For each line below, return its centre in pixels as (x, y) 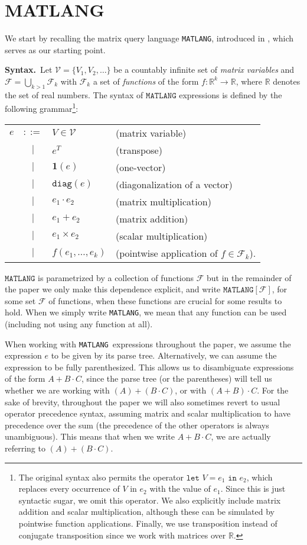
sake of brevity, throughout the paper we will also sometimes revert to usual (143, 402)
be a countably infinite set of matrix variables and (204, 70)
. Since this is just (253, 488)
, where (249, 81)
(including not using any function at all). (79, 324)
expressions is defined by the (231, 94)
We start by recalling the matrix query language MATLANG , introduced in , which (149, 38)
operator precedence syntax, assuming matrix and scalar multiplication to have (148, 413)
